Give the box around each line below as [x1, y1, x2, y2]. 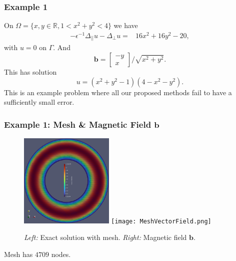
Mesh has [4, 249, 33, 259]
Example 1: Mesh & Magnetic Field [4, 118, 151, 130]
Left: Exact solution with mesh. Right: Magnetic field [24, 232, 187, 242]
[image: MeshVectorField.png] [111, 217, 211, 225]
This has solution [4, 67, 57, 77]
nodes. [51, 249, 71, 259]
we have [113, 20, 138, 31]
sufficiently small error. [4, 97, 74, 107]
